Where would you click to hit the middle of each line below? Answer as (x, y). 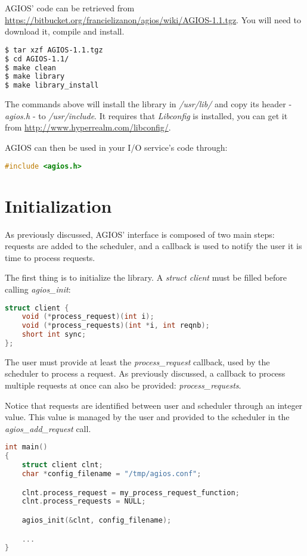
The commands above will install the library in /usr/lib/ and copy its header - (148, 104)
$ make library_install (52, 86)
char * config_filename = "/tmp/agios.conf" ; (111, 474)
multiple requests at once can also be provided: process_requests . (123, 385)
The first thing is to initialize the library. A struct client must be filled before (146, 277)
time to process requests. (50, 257)
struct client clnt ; (62, 465)
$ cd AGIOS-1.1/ (37, 59)
